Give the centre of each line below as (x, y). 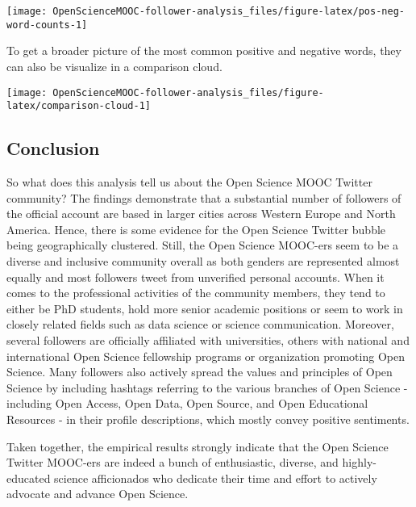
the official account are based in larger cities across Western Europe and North (201, 214)
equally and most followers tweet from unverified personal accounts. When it (196, 277)
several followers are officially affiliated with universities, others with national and (208, 339)
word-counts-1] (47, 25)
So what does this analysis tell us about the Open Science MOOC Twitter (189, 182)
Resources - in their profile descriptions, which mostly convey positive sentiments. (208, 419)
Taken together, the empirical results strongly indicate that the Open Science (198, 446)
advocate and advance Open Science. (98, 494)
